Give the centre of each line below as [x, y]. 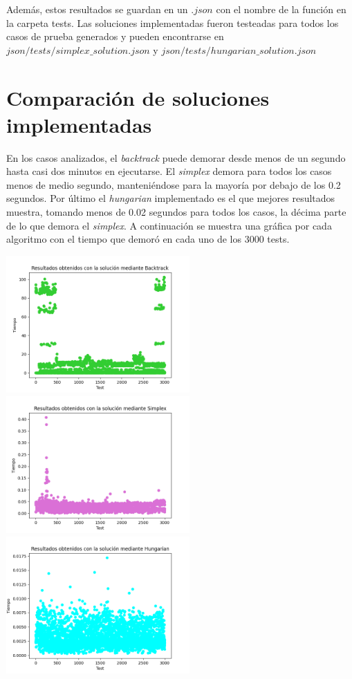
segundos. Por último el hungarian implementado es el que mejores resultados [171, 198]
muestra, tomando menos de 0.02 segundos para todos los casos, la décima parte [176, 212]
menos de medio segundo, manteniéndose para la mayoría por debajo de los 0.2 [174, 184]
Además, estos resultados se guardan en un [97, 9]
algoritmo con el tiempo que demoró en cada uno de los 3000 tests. [148, 239]
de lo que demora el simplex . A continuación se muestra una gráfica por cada [169, 225]
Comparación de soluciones [138, 97]
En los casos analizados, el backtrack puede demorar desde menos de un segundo [176, 157]
